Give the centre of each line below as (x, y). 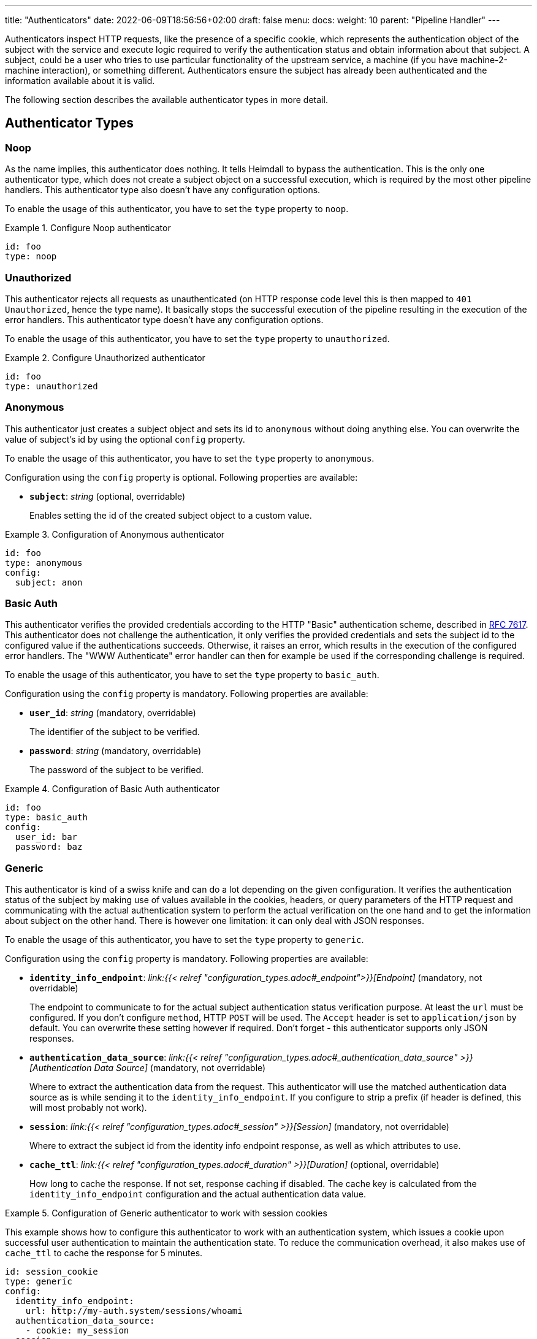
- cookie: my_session (77, 1331)
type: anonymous (44, 563)
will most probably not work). (88, 1108)
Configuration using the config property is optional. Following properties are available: (181, 477)
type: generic (39, 1282)
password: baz (49, 847)
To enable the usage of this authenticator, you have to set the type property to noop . (177, 209)
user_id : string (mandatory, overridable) (113, 713)
